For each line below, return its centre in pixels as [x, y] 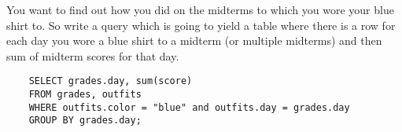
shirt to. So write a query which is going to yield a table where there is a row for [201, 25]
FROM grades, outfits [85, 95]
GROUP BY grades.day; [85, 121]
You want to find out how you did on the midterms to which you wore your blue [200, 9]
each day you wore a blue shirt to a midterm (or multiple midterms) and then [194, 40]
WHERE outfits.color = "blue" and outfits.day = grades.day [189, 107]
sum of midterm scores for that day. [93, 55]
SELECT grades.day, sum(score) [111, 81]
